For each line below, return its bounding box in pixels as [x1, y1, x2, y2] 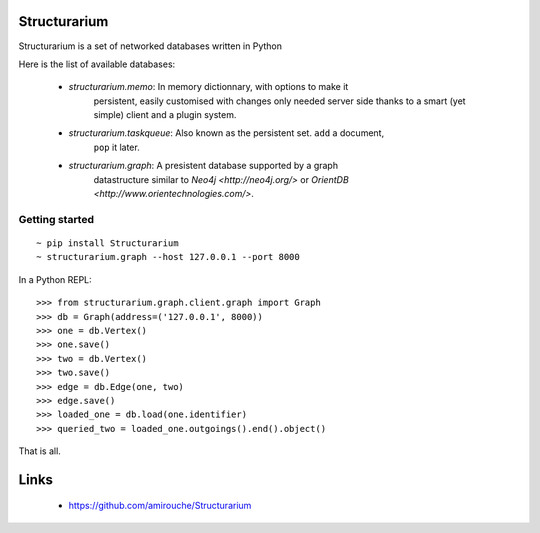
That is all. [18, 445, 62, 457]
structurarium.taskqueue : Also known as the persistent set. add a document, [68, 127, 385, 139]
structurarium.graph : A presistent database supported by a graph [68, 160, 339, 172]
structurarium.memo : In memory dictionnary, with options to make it [68, 81, 349, 93]
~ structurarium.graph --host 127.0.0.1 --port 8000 [36, 251, 300, 263]
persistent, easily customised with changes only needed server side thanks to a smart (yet [93, 95, 466, 107]
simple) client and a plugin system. [93, 109, 237, 121]
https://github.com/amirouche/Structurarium [68, 500, 252, 512]
